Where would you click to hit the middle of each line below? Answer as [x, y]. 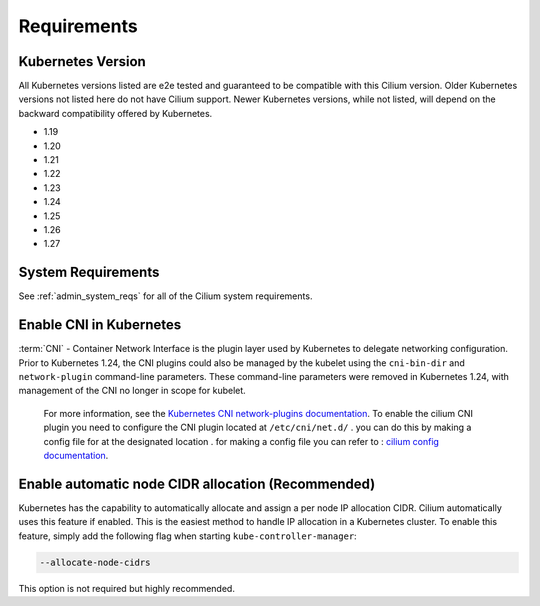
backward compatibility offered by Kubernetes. [115, 113]
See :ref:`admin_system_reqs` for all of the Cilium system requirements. [165, 296]
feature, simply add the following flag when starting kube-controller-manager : [187, 536]
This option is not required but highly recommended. [126, 588]
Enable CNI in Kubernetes [100, 325]
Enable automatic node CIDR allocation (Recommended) [197, 483]
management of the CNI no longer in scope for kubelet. [132, 391]
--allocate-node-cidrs [95, 562]
